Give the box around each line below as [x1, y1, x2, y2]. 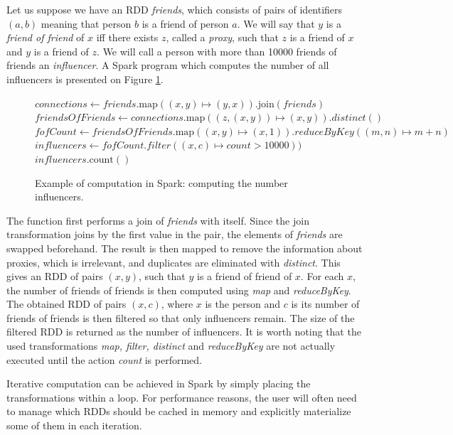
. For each [300, 269, 344, 284]
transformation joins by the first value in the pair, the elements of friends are [6, 227, 343, 242]
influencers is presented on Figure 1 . [6, 71, 164, 86]
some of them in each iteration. [6, 418, 142, 433]
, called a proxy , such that [166, 30, 279, 45]
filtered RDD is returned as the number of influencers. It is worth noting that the [6, 324, 361, 339]
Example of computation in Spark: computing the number [35, 175, 288, 190]
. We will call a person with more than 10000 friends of [97, 43, 337, 58]
